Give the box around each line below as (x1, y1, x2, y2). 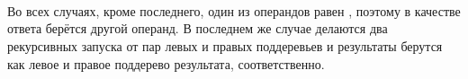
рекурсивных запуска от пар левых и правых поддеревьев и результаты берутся (7, 36, 443, 55)
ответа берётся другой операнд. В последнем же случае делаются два (7, 19, 388, 38)
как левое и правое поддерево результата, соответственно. (7, 54, 325, 73)
